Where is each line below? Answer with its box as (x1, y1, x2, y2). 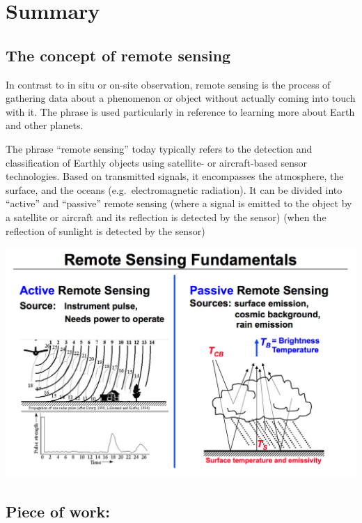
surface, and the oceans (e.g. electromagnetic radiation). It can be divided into (6, 182, 343, 197)
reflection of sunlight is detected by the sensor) (6, 223, 205, 238)
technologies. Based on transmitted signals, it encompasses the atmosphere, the (6, 169, 344, 183)
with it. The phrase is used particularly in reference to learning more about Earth (6, 104, 355, 119)
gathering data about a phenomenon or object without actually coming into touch (6, 91, 356, 105)
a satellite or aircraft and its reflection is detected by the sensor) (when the (6, 209, 326, 224)
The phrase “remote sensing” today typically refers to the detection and (6, 141, 313, 156)
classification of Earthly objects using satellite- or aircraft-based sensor (6, 155, 308, 169)
